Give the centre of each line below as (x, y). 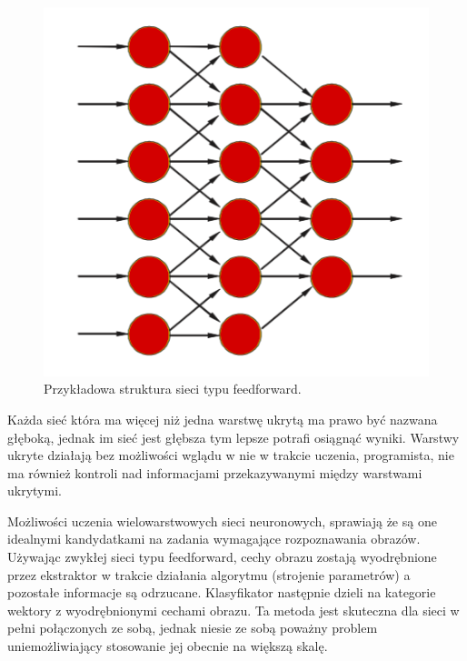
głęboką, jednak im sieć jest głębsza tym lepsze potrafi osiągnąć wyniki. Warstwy (233, 437)
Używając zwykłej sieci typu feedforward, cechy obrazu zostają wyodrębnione (222, 557)
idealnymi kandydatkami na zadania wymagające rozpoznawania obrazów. (214, 539)
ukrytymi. (35, 491)
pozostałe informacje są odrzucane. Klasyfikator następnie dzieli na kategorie (222, 592)
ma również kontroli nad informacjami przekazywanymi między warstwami (215, 472)
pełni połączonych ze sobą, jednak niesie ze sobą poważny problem (193, 628)
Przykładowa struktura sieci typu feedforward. (173, 389)
